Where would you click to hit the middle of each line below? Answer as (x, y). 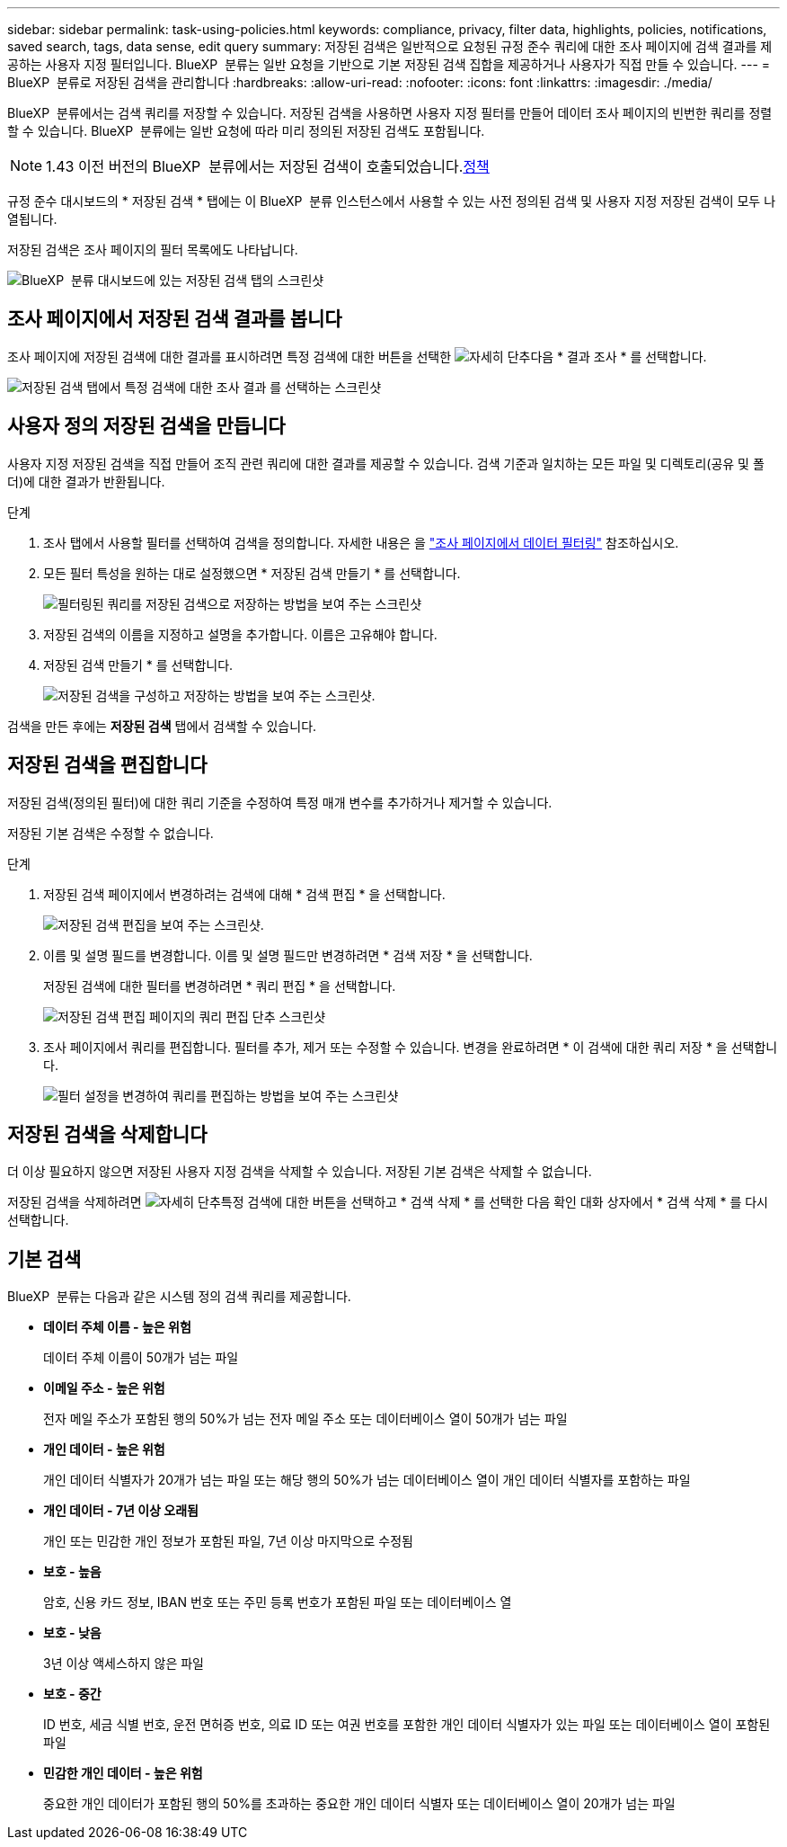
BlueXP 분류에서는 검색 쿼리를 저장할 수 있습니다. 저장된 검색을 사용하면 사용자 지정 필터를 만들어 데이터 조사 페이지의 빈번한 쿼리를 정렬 (390, 113)
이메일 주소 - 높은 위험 (104, 1388)
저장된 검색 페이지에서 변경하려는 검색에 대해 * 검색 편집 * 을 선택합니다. (244, 894)
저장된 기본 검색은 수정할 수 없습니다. (111, 833)
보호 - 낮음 (72, 1633)
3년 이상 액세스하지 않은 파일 (124, 1664)
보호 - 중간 (72, 1694)
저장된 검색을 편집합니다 (107, 765)
